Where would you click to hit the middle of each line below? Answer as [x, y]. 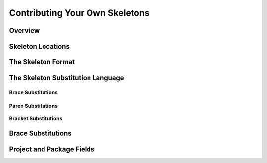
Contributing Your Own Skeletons [80, 13]
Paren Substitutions [33, 106]
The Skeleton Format [42, 62]
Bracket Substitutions [36, 119]
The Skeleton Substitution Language [67, 78]
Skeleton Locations [40, 46]
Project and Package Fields [52, 149]
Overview [24, 30]
